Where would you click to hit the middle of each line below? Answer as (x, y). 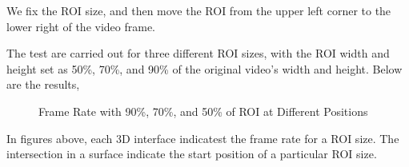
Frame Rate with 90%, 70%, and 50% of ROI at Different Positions (203, 111)
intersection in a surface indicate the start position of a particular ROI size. (192, 154)
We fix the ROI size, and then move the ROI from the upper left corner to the (199, 10)
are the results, (43, 84)
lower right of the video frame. (81, 26)
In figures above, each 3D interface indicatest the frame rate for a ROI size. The (203, 138)
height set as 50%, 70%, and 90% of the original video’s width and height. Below (204, 68)
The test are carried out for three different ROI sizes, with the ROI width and (198, 53)
